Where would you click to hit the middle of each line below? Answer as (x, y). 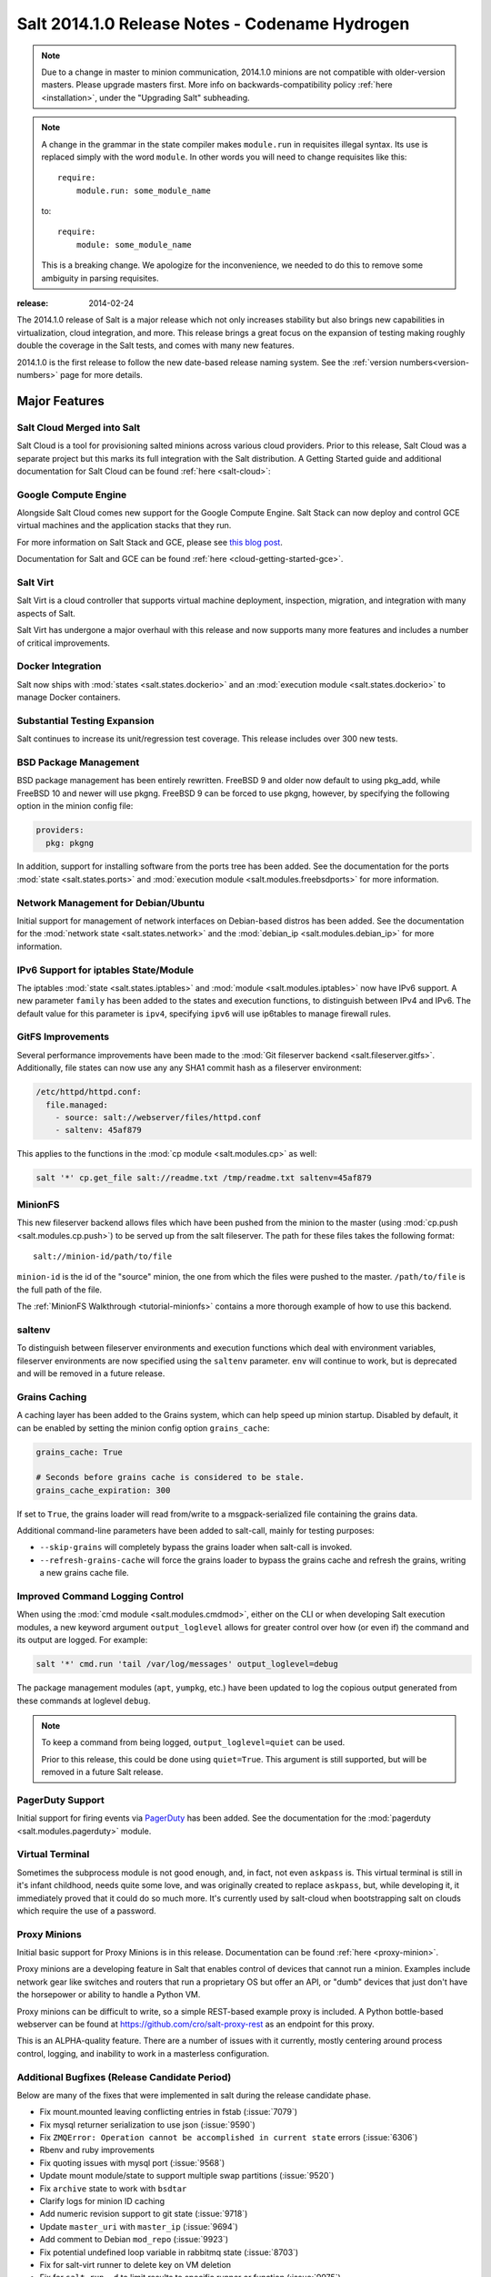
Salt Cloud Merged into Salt (79, 427)
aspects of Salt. (46, 613)
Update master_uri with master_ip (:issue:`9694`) (139, 2226)
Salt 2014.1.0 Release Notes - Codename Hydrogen (213, 24)
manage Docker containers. (69, 698)
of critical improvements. (64, 643)
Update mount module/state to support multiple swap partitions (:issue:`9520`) (187, 2176)
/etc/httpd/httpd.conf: (89, 1092)
